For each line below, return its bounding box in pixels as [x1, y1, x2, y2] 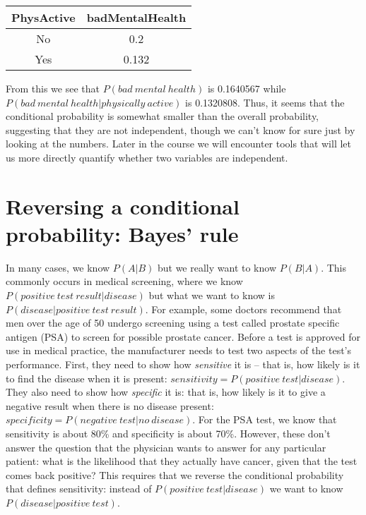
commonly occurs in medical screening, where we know [6, 274, 243, 289]
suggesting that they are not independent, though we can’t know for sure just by [6, 122, 355, 137]
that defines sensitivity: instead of [6, 481, 152, 496]
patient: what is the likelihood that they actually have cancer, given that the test [6, 454, 358, 468]
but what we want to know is [148, 288, 275, 303]
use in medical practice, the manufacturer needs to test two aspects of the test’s [6, 343, 352, 358]
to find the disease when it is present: [6, 370, 167, 385]
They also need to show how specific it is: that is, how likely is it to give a [6, 384, 326, 399]
